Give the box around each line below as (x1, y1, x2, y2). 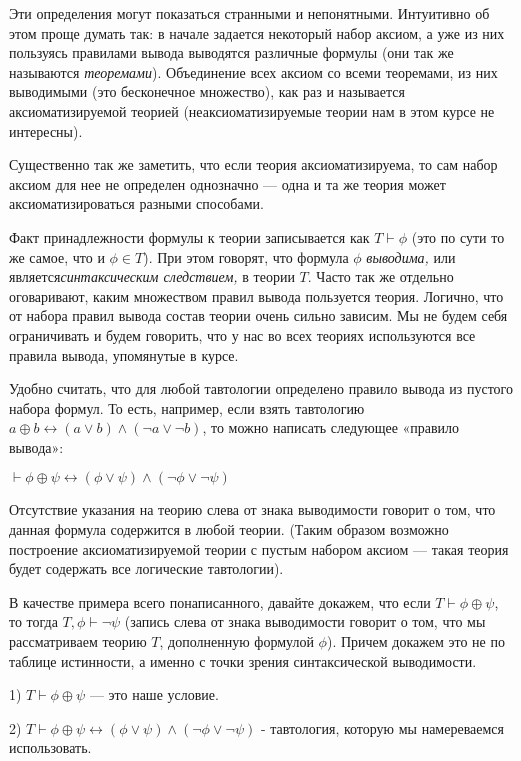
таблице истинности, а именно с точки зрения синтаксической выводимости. (9, 650, 477, 671)
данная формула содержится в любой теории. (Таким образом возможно (9, 519, 449, 540)
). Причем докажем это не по (326, 631, 505, 652)
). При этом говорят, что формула (143, 246, 349, 267)
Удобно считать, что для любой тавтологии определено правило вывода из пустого (9, 378, 513, 399)
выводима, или (366, 246, 456, 267)
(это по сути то (411, 226, 505, 247)
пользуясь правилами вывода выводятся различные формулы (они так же (9, 42, 454, 63)
